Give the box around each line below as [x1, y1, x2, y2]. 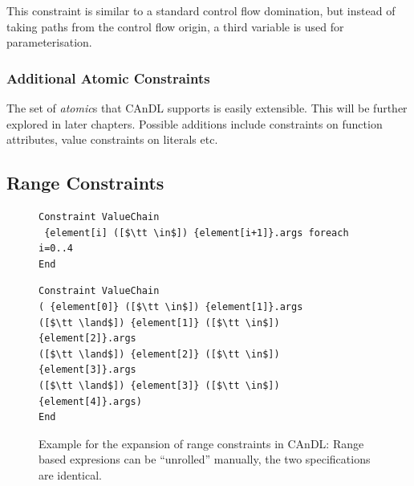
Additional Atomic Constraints [6, 67, 210, 88]
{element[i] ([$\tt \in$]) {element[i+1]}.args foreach [44, 227, 349, 239]
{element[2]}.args [39, 333, 136, 345]
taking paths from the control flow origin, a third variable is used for [6, 18, 344, 35]
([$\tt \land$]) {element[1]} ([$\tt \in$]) [39, 317, 280, 329]
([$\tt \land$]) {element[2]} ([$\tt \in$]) [39, 348, 280, 360]
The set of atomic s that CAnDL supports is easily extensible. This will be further [6, 100, 408, 116]
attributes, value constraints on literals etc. [6, 131, 218, 148]
